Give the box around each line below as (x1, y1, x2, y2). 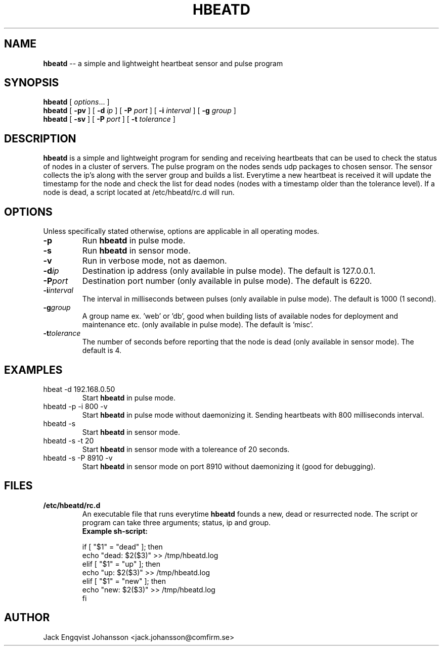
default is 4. (82, 346, 122, 355)
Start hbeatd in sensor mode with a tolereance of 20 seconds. (82, 444, 290, 454)
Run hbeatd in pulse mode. (82, 235, 186, 246)
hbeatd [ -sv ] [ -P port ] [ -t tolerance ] (43, 115, 175, 124)
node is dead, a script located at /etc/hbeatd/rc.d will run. (43, 188, 235, 197)
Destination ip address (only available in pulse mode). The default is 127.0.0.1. (82, 266, 376, 276)
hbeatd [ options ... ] (43, 97, 110, 107)
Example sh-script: (82, 526, 148, 535)
